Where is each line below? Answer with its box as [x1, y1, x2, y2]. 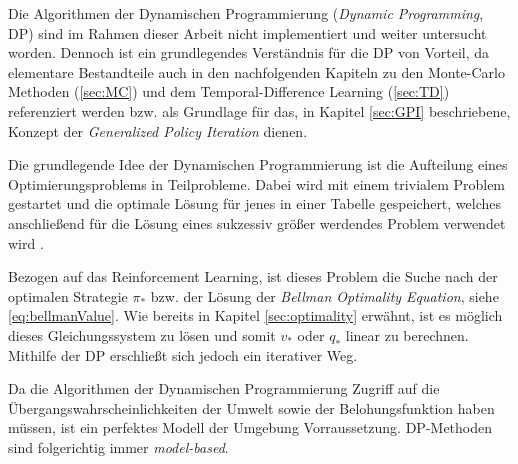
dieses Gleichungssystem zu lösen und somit [8, 324, 276, 345]
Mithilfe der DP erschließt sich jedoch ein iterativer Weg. [8, 344, 358, 365]
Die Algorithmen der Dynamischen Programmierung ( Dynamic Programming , [8, 3, 484, 23]
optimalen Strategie [8, 285, 128, 306]
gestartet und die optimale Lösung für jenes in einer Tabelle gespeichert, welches [8, 193, 502, 214]
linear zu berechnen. [345, 324, 469, 345]
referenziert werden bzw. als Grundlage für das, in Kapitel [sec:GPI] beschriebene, [8, 100, 511, 121]
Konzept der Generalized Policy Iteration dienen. [8, 120, 308, 141]
